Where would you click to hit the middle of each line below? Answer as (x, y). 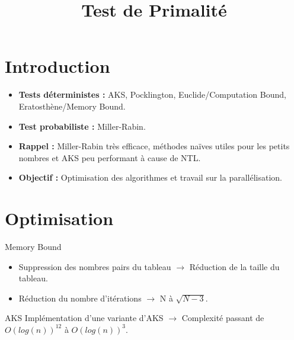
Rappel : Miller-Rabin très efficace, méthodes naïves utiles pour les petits (154, 146)
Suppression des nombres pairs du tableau (95, 266)
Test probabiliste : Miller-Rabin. (82, 126)
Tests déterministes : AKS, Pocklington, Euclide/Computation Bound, (152, 94)
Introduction (57, 66)
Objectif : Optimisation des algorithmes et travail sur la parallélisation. (150, 177)
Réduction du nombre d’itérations (80, 298)
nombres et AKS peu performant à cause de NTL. (110, 157)
